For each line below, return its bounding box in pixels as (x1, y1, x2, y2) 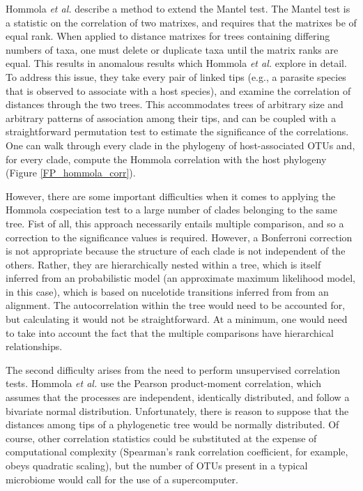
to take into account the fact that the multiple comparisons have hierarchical (6, 325, 334, 340)
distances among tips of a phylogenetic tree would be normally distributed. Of (6, 417, 339, 432)
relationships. (6, 339, 63, 354)
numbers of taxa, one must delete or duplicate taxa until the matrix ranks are (6, 42, 339, 56)
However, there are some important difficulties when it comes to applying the (6, 188, 336, 203)
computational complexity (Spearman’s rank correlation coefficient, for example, (6, 444, 348, 459)
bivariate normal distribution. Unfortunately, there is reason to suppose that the (6, 403, 349, 418)
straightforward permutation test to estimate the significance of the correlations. (6, 124, 349, 139)
